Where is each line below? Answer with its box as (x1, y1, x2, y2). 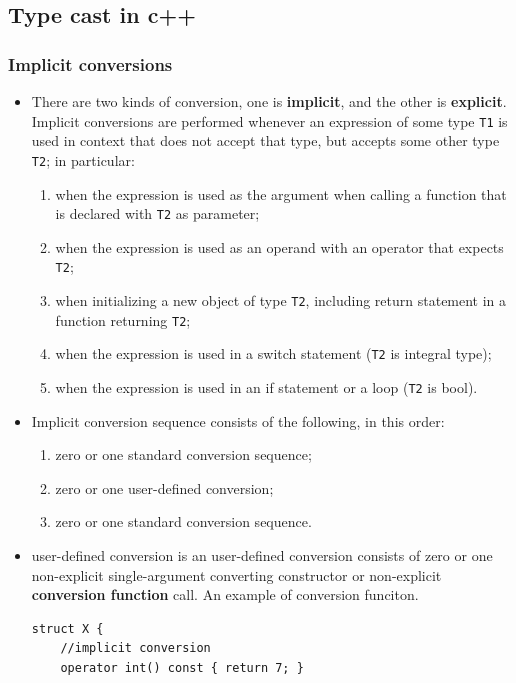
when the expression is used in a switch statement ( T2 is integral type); (55, 343, 492, 364)
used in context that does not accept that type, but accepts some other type (31, 130, 500, 151)
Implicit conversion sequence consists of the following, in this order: (31, 410, 445, 431)
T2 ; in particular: (31, 149, 135, 170)
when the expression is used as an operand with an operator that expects (55, 236, 504, 257)
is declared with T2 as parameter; (55, 203, 260, 224)
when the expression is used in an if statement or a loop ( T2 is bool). (55, 376, 478, 397)
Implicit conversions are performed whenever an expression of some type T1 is (31, 110, 508, 131)
